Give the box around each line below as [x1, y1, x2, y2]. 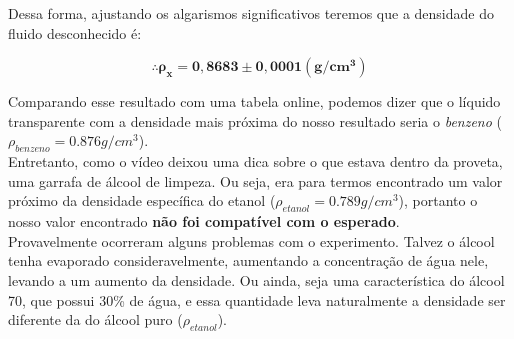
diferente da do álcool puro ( [8, 309, 183, 330]
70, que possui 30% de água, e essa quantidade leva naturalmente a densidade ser [8, 289, 506, 310]
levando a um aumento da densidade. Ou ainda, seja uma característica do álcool [8, 269, 505, 290]
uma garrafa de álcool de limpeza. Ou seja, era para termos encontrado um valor [8, 170, 503, 191]
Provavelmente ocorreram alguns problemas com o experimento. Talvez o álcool [8, 230, 495, 251]
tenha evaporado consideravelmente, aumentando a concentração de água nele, [8, 250, 489, 271]
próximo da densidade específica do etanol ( [8, 190, 276, 211]
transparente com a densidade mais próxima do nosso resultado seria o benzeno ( [8, 110, 502, 131]
